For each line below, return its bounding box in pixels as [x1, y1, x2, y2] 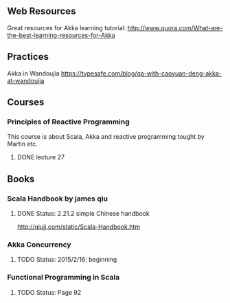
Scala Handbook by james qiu [7, 194, 108, 203]
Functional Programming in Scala [7, 273, 120, 282]
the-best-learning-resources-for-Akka [7, 31, 115, 39]
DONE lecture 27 [16, 153, 65, 161]
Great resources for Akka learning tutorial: [7, 23, 126, 32]
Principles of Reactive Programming [7, 117, 130, 126]
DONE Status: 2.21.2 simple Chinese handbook [16, 210, 150, 217]
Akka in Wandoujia [7, 69, 60, 78]
